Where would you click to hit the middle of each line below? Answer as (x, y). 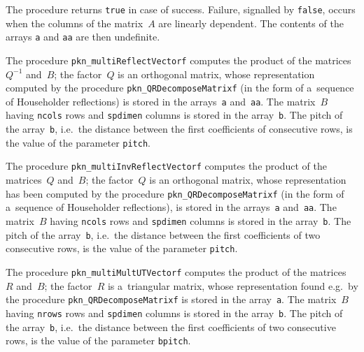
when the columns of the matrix (75, 23)
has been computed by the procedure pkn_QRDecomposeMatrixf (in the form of (175, 193)
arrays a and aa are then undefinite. (83, 37)
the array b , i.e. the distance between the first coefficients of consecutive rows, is (179, 129)
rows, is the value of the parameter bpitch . (98, 340)
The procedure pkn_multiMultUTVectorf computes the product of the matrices (176, 271)
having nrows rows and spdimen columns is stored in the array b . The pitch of (174, 313)
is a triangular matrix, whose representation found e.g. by (233, 285)
